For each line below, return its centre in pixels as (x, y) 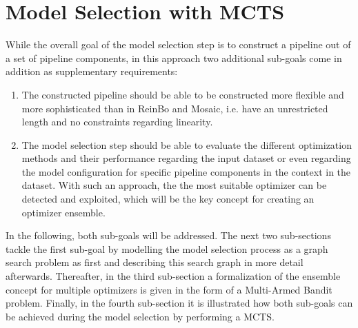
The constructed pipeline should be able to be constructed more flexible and (183, 94)
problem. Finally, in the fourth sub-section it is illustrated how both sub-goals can (179, 303)
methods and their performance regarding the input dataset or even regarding (186, 158)
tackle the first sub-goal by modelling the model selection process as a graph (167, 248)
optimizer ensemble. (63, 212)
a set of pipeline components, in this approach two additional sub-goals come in (174, 58)
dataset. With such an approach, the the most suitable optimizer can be (174, 185)
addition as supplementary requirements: (92, 71)
